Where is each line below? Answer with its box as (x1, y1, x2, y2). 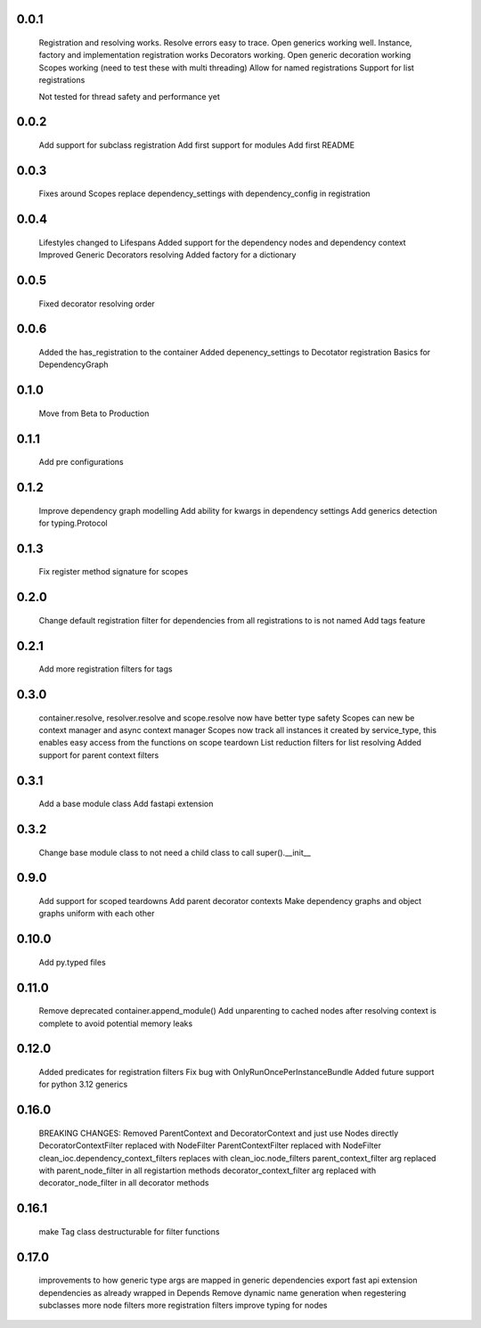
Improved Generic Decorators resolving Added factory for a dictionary (38, 249, 297, 260)
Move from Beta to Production (38, 408, 150, 419)
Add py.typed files (38, 957, 106, 967)
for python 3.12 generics (38, 1079, 128, 1090)
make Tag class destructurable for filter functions (38, 1226, 220, 1237)
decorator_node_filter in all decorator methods (38, 1177, 209, 1188)
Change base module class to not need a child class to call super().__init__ (38, 847, 311, 858)
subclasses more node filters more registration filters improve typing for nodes (38, 1299, 329, 1310)
